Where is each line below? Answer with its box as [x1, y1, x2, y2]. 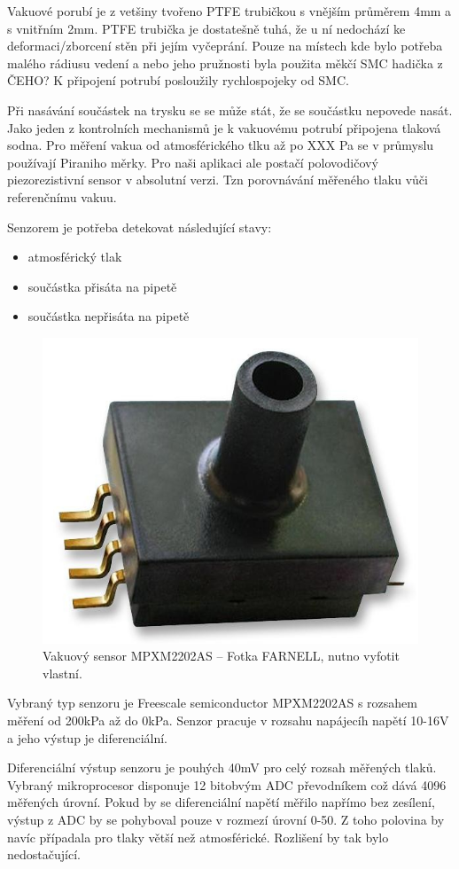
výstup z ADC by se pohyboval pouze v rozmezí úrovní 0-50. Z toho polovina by [7, 810, 445, 828]
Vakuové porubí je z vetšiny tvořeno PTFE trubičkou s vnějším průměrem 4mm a [7, 2, 452, 20]
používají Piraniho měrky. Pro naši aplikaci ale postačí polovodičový [7, 153, 378, 171]
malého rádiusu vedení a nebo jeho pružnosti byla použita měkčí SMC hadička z [7, 53, 443, 72]
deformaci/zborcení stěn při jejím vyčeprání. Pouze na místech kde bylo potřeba [7, 36, 443, 55]
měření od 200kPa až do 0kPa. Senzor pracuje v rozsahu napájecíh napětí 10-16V [7, 710, 449, 729]
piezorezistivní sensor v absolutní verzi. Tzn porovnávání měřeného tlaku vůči [7, 170, 428, 189]
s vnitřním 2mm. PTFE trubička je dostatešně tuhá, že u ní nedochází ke [7, 19, 406, 37]
